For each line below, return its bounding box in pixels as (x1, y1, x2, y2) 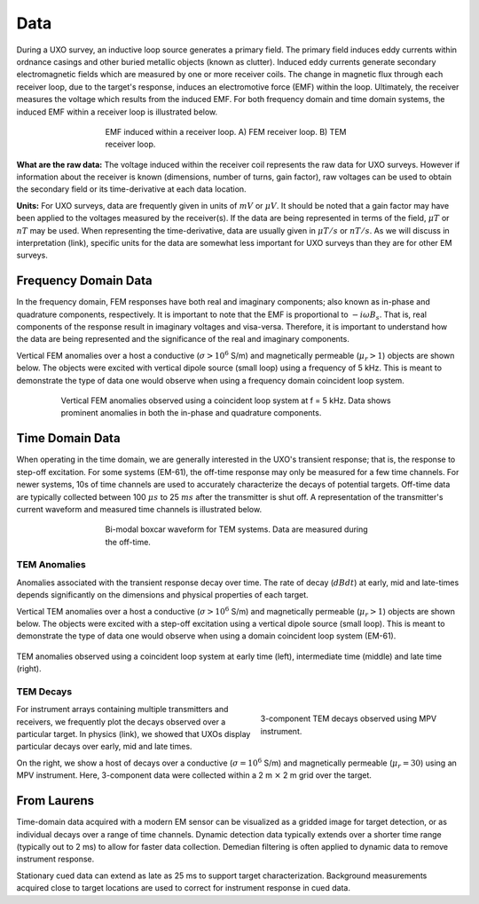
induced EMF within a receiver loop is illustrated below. (16, 107, 218, 117)
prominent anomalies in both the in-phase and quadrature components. (60, 408, 322, 418)
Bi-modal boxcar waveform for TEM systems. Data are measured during (105, 524, 368, 535)
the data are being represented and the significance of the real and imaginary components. (16, 334, 349, 345)
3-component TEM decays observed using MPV (260, 713, 437, 724)
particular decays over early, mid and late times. (16, 741, 192, 752)
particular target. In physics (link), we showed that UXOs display (16, 729, 251, 740)
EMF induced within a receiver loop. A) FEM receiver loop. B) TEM (105, 126, 347, 137)
